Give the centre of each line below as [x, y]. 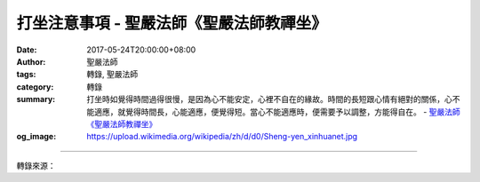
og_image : [36, 137]
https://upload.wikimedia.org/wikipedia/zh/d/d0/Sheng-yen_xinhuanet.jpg [222, 137]
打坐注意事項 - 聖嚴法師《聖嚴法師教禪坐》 [172, 23]
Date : [27, 50]
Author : [31, 61]
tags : [26, 75]
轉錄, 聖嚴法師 [112, 75]
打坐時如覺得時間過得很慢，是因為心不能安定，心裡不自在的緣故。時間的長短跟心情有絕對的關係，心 [269, 99]
